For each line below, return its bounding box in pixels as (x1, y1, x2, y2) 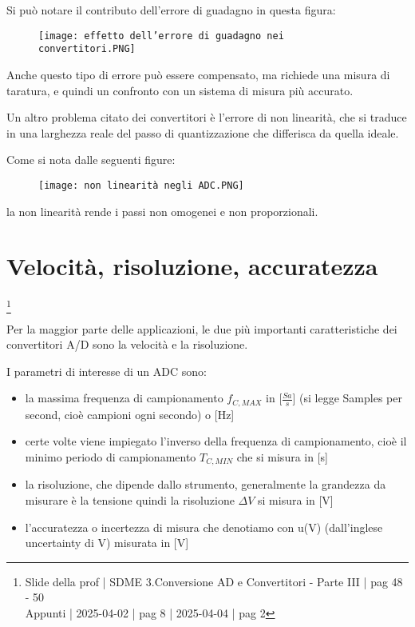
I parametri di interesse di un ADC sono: (6, 362, 207, 379)
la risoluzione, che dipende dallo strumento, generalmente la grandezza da (25, 476, 386, 493)
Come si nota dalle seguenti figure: (6, 151, 176, 168)
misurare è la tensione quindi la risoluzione (25, 492, 235, 509)
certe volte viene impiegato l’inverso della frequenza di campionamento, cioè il (25, 433, 407, 449)
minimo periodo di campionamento (25, 449, 196, 465)
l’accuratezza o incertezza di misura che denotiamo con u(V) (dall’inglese (25, 518, 383, 535)
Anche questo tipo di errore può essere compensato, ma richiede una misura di (6, 66, 390, 82)
